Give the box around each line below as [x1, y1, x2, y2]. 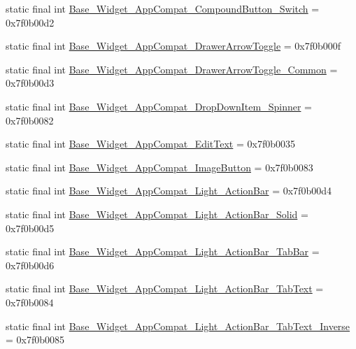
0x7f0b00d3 [6, 76, 55, 90]
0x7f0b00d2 [6, 15, 55, 29]
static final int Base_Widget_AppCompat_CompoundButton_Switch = [6, 1, 320, 15]
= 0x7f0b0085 [6, 332, 65, 347]
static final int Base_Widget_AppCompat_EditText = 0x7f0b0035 [6, 136, 295, 151]
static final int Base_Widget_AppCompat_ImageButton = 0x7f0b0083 [6, 159, 313, 174]
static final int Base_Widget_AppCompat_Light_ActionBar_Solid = [6, 206, 308, 221]
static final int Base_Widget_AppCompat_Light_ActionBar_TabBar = [6, 244, 320, 259]
